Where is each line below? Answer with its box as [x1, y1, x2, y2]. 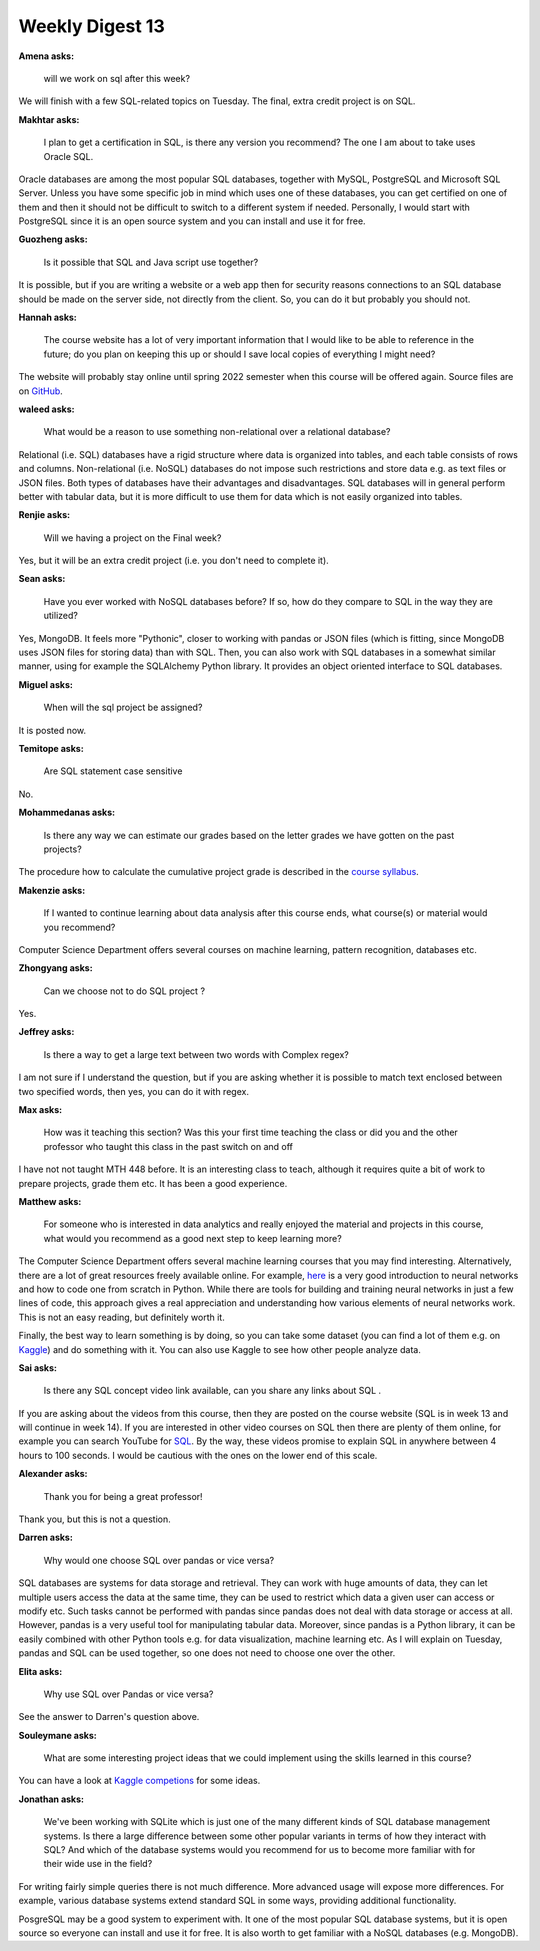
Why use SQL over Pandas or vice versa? [43, 1688, 214, 1700]
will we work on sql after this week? [43, 72, 190, 84]
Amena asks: [18, 50, 75, 62]
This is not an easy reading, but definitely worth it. [18, 1311, 225, 1323]
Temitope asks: [18, 743, 84, 754]
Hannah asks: [18, 311, 77, 324]
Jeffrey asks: [18, 1026, 75, 1038]
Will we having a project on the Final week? [43, 531, 222, 544]
